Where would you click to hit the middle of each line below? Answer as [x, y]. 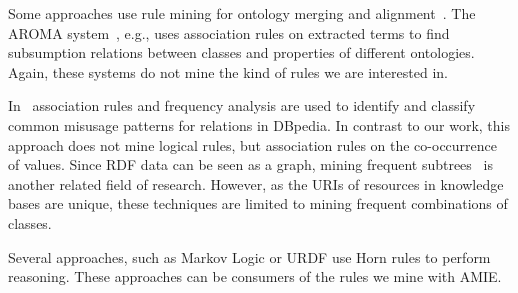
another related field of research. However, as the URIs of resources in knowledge [256, 183]
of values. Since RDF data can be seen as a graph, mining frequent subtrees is [250, 164]
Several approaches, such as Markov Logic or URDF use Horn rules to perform [249, 256]
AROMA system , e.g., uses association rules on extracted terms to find [229, 32]
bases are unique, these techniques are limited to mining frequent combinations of [258, 203]
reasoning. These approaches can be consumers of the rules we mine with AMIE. [255, 276]
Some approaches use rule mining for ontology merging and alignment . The [242, 13]
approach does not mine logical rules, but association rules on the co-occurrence [253, 144]
